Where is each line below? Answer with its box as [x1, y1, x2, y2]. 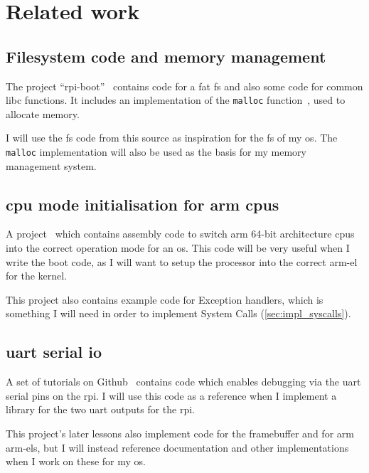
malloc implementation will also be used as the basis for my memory [6, 144, 306, 159]
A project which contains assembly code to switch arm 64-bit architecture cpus [6, 226, 355, 241]
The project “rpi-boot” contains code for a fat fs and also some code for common [6, 78, 363, 93]
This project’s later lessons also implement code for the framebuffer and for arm [6, 426, 354, 441]
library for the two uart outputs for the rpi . [6, 402, 196, 417]
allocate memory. [6, 106, 80, 121]
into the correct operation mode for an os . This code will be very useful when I [6, 240, 350, 255]
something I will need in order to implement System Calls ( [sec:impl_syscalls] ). [6, 306, 351, 321]
